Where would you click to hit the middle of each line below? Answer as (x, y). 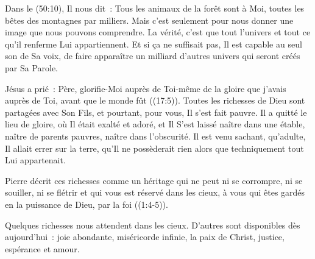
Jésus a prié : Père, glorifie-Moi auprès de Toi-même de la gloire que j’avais (146, 88)
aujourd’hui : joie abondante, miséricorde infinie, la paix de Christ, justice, (145, 237)
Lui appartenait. (35, 160)
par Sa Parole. (32, 67)
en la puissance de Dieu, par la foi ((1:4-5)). (87, 204)
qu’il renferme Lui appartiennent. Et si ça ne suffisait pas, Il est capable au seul (154, 44)
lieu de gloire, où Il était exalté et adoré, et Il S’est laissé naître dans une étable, (155, 124)
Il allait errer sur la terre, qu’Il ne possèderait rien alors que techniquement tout (154, 148)
